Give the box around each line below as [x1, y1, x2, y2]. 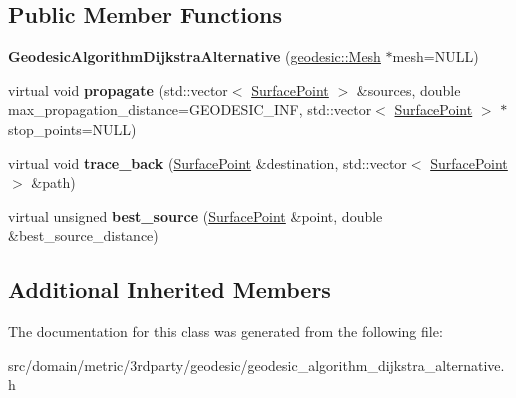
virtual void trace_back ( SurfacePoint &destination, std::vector [8, 152, 407, 173]
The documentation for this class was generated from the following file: [8, 321, 443, 342]
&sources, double [356, 79, 461, 100]
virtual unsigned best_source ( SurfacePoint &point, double [8, 205, 383, 226]
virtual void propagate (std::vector [8, 79, 228, 100]
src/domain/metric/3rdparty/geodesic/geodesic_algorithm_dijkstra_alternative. [8, 354, 505, 375]
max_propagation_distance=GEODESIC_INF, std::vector [8, 99, 372, 120]
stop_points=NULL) [8, 118, 137, 139]
